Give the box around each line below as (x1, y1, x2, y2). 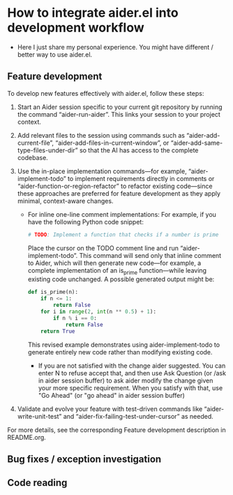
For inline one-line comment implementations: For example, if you (27, 210, 216, 218)
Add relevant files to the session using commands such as (17, 131, 185, 139)
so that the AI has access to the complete (79, 145, 199, 155)
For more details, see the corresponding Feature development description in (7, 425, 226, 434)
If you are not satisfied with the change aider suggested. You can (38, 361, 226, 370)
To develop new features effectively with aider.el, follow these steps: (7, 89, 204, 97)
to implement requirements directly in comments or (67, 174, 215, 182)
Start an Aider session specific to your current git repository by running (17, 103, 223, 111)
